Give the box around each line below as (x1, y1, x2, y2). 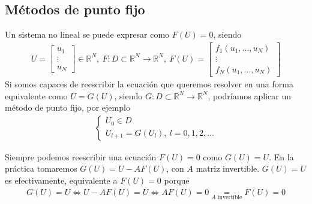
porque (164, 173, 190, 186)
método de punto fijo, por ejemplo (5, 101, 130, 114)
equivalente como (5, 89, 68, 102)
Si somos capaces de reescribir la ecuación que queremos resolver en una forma (5, 77, 293, 90)
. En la (269, 150, 294, 163)
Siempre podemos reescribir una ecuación (5, 150, 157, 163)
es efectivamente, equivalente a (5, 173, 118, 186)
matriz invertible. (196, 162, 260, 175)
